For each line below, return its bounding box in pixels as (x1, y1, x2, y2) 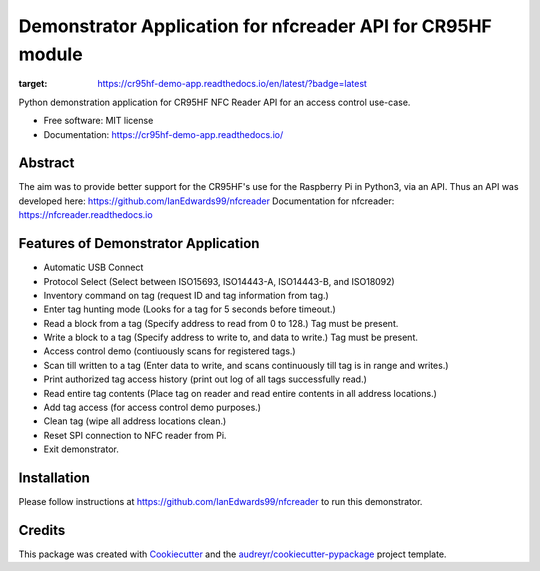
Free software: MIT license (43, 115, 154, 127)
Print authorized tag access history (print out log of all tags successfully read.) (43, 373, 367, 385)
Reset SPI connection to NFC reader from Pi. (43, 429, 227, 441)
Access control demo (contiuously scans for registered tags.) (43, 345, 296, 357)
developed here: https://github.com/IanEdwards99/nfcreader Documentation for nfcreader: (18, 195, 395, 207)
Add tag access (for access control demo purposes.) (43, 401, 262, 414)
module (18, 43, 84, 65)
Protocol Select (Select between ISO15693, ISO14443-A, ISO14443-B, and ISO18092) (43, 275, 395, 287)
